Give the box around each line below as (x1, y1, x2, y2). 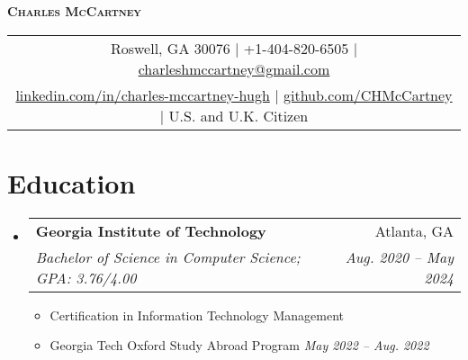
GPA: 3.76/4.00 (35, 266, 137, 288)
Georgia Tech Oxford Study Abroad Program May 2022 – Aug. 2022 (49, 336, 429, 355)
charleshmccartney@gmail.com (138, 58, 330, 79)
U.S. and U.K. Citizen (168, 104, 309, 126)
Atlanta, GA (374, 220, 454, 241)
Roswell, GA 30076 (110, 37, 230, 58)
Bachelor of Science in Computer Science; (35, 246, 301, 267)
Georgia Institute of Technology (35, 220, 266, 241)
